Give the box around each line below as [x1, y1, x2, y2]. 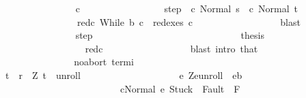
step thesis [75, 28, 264, 42]
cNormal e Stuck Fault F [120, 81, 240, 95]
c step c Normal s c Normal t [75, 1, 298, 15]
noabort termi [74, 54, 134, 69]
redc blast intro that [85, 41, 258, 55]
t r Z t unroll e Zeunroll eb [5, 67, 242, 82]
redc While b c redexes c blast [76, 14, 301, 29]
